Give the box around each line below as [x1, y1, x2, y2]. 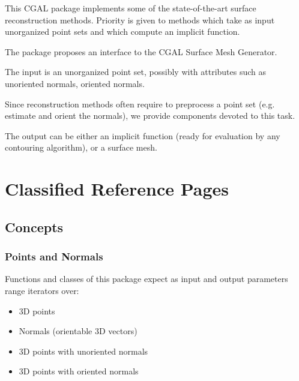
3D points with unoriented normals [19, 344, 148, 357]
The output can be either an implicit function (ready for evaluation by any [5, 129, 280, 142]
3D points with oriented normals [19, 365, 139, 377]
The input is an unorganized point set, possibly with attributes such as [5, 65, 267, 78]
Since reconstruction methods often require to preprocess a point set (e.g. [5, 97, 275, 110]
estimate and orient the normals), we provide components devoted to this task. [5, 109, 295, 122]
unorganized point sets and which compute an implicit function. [5, 25, 240, 38]
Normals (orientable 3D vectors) [19, 325, 137, 337]
